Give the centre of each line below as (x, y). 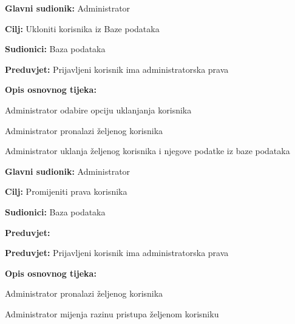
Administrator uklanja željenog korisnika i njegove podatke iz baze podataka (147, 151)
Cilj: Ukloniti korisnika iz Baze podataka (82, 28)
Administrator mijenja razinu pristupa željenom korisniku (112, 313)
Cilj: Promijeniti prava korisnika (66, 191)
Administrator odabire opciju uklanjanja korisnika (98, 110)
